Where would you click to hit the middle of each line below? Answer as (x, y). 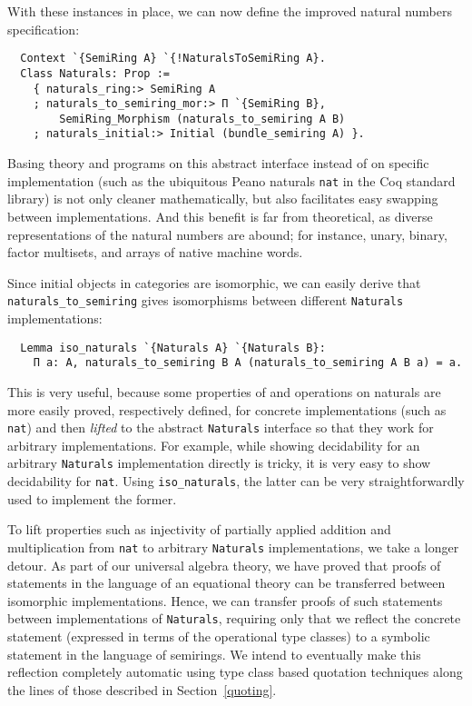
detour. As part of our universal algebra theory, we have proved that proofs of (224, 565)
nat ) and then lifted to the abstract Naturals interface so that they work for (221, 428)
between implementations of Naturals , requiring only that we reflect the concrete (234, 618)
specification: (44, 29)
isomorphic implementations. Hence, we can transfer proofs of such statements (225, 600)
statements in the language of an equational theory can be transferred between (226, 583)
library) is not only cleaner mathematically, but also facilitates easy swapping (223, 199)
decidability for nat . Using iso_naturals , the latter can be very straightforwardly (236, 481)
